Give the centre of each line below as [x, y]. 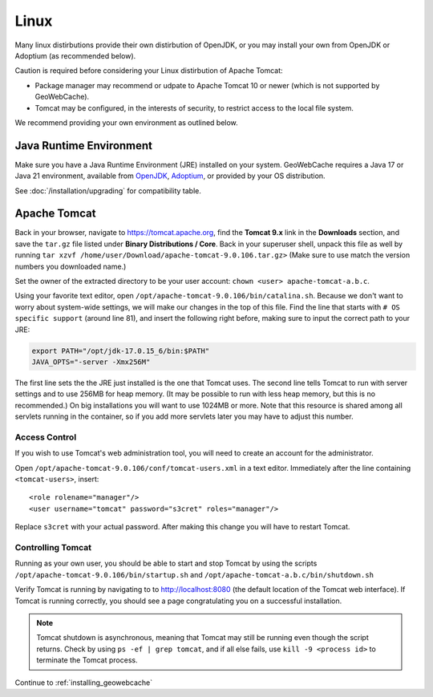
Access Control [46, 437]
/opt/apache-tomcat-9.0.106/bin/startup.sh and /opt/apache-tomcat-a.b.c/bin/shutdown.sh [194, 574]
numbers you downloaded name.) [71, 266]
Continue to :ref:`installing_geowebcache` [84, 683]
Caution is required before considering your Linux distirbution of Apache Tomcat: [149, 71]
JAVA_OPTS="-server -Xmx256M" [91, 362]
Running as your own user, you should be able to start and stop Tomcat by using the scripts [166, 563]
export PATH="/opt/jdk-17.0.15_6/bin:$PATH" [121, 351]
